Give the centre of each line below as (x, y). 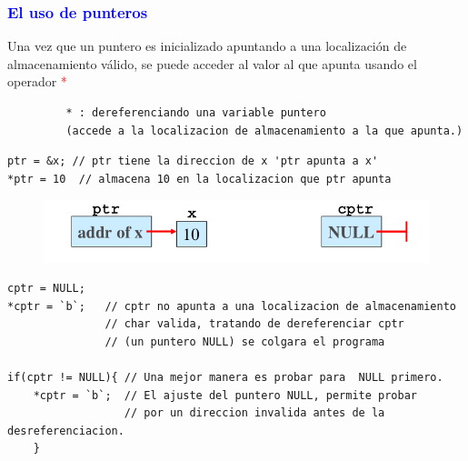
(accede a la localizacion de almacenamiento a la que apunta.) (264, 130)
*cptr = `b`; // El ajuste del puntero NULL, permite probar (225, 395)
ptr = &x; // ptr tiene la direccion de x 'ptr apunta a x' (193, 161)
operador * (37, 81)
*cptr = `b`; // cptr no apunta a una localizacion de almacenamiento (232, 306)
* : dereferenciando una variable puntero (196, 113)
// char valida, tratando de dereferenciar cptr (254, 324)
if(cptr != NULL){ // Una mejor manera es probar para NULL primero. (225, 378)
